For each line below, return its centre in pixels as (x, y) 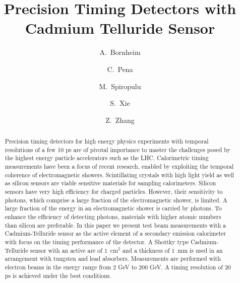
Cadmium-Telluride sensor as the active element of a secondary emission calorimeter (115, 233)
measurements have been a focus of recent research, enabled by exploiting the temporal (119, 166)
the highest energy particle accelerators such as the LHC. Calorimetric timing (107, 158)
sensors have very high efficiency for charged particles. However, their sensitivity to (114, 192)
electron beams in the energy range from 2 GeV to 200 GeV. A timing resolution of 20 (118, 267)
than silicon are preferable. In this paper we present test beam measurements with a (115, 225)
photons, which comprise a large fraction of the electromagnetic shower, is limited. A (116, 200)
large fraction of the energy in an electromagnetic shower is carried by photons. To (113, 208)
